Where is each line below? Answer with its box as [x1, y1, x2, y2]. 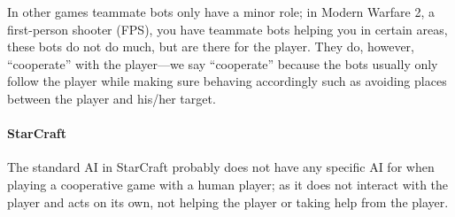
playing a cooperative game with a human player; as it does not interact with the [7, 174, 449, 193]
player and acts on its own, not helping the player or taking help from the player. [7, 192, 449, 211]
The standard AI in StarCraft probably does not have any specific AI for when [7, 158, 435, 176]
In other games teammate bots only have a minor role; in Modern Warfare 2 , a [7, 3, 435, 20]
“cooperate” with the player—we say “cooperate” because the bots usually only [7, 54, 438, 73]
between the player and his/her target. [7, 89, 216, 107]
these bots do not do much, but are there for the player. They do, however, [7, 37, 414, 56]
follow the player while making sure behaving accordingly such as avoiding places [7, 72, 447, 90]
